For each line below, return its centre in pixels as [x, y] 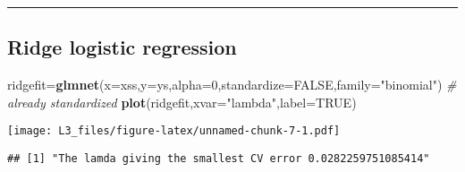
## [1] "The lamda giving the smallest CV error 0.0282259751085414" [219, 159]
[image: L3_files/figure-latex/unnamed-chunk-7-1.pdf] [174, 131]
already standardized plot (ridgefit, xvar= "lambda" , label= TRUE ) [182, 102]
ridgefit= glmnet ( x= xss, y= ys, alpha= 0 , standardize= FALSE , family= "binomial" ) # [232, 85]
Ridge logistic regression [122, 47]
